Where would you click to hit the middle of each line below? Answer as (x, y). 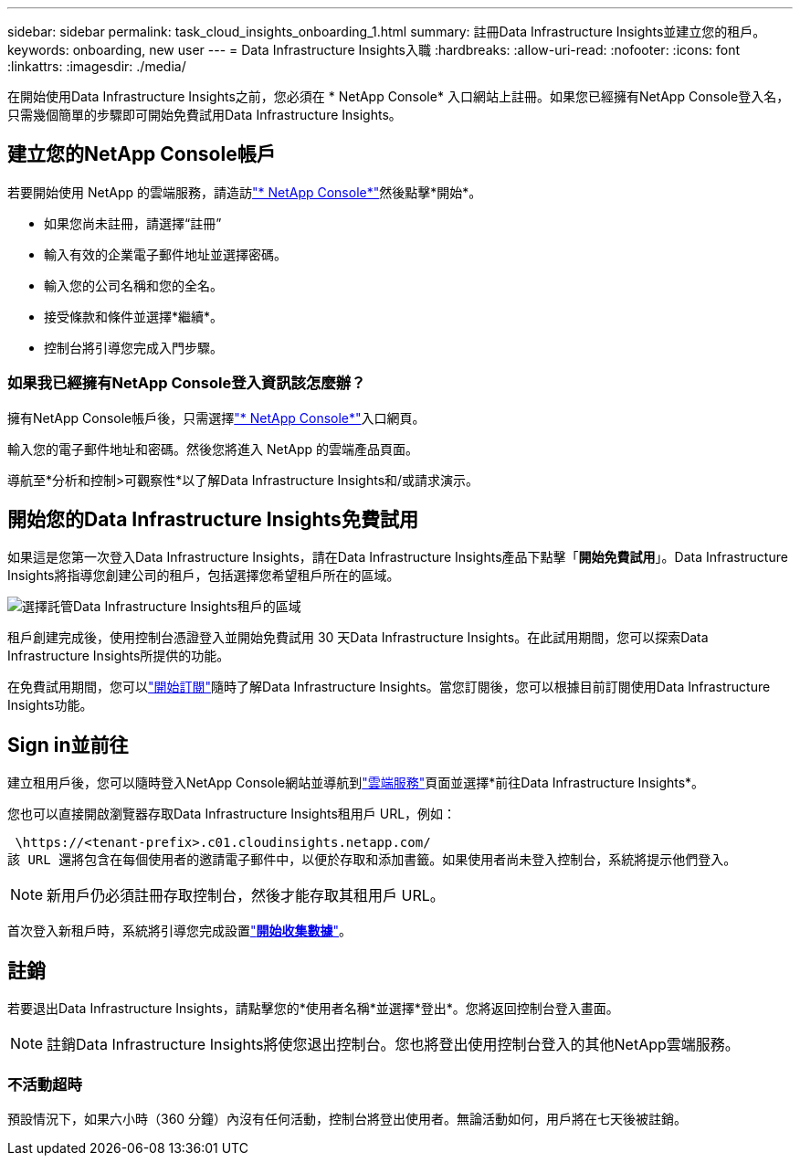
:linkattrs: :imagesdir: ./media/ (97, 66)
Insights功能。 (50, 705)
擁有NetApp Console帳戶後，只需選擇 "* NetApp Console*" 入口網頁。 (216, 418)
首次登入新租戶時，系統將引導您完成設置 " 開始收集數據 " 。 (180, 931)
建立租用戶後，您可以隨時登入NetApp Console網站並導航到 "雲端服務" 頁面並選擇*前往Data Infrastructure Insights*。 (356, 783)
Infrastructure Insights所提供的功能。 (119, 656)
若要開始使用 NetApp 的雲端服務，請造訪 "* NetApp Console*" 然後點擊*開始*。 (245, 192)
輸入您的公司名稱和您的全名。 (133, 285)
